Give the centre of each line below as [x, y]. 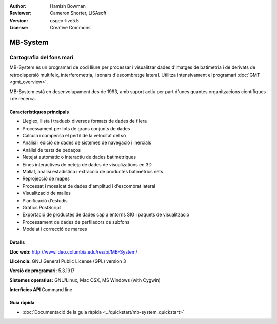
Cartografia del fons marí [42, 57]
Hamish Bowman [68, 6]
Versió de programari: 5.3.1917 [42, 271]
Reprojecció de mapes [46, 179]
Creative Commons [70, 28]
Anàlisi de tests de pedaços [52, 150]
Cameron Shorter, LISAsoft [78, 13]
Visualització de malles [47, 193]
